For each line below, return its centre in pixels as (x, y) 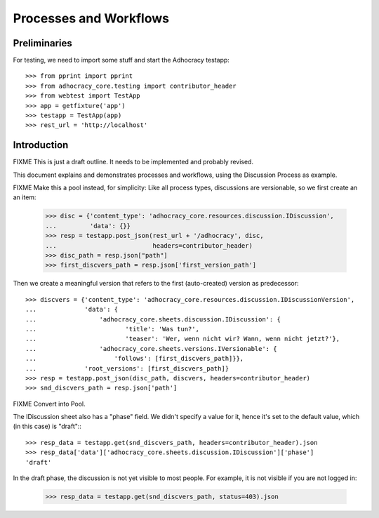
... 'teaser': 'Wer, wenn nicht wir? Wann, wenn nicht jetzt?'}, (183, 339)
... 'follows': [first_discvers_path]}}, (135, 359)
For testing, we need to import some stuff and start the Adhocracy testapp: (121, 60)
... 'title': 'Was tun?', (113, 329)
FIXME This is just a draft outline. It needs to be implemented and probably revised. (133, 162)
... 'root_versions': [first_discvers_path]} (127, 368)
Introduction (41, 145)
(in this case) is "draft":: (47, 426)
